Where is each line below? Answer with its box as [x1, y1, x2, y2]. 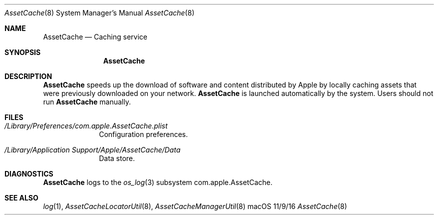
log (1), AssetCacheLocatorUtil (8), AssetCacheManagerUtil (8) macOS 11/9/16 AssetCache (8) [43, 202, 347, 210]
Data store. [99, 154, 135, 162]
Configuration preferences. [99, 130, 188, 138]
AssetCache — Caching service [43, 32, 147, 41]
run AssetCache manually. [43, 97, 131, 106]
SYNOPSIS [4, 48, 41, 56]
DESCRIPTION [4, 72, 52, 80]
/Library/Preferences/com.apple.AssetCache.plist [4, 121, 168, 130]
